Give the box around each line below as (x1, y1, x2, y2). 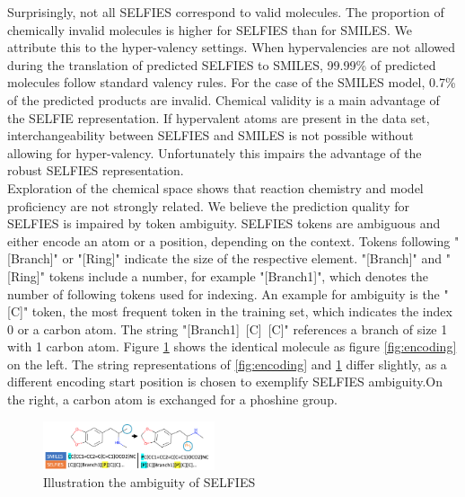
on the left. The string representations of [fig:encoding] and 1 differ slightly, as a (7, 354, 447, 373)
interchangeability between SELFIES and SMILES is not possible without (7, 126, 414, 145)
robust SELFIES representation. (7, 161, 184, 180)
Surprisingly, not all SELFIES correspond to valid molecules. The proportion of (7, 3, 444, 21)
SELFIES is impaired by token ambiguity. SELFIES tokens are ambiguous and (7, 214, 441, 233)
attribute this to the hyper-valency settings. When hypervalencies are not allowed (7, 38, 456, 57)
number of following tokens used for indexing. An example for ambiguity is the (7, 284, 440, 303)
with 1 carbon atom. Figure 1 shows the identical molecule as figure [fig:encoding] (7, 337, 457, 356)
